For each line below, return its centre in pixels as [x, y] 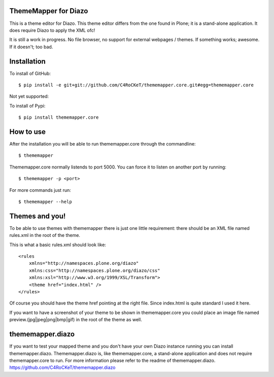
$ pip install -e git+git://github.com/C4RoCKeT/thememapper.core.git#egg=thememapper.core [136, 85]
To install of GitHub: [30, 73]
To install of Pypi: [27, 106]
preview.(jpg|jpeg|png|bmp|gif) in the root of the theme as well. [76, 320]
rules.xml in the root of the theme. [45, 235]
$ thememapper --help [45, 202]
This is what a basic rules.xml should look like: [58, 245]
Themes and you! [38, 216]
